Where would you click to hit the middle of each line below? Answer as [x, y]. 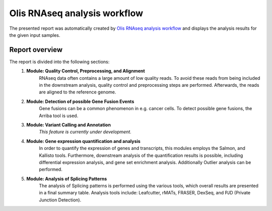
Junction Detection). [60, 200]
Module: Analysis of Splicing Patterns [67, 179]
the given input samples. [35, 35]
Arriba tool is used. [59, 116]
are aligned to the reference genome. [78, 92]
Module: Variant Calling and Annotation [69, 125]
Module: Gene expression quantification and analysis [83, 141]
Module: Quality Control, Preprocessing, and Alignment [86, 71]
